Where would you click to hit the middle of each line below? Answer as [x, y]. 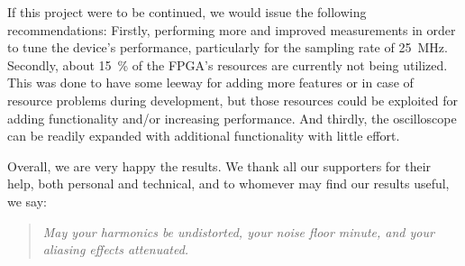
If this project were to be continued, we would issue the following [187, 12]
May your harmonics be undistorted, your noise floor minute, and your [238, 231]
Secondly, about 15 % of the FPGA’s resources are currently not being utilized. [228, 64]
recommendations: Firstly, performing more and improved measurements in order [232, 29]
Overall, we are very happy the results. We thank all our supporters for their [219, 165]
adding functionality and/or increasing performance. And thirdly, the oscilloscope [232, 118]
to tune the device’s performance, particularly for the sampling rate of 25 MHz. [228, 47]
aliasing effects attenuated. [116, 249]
